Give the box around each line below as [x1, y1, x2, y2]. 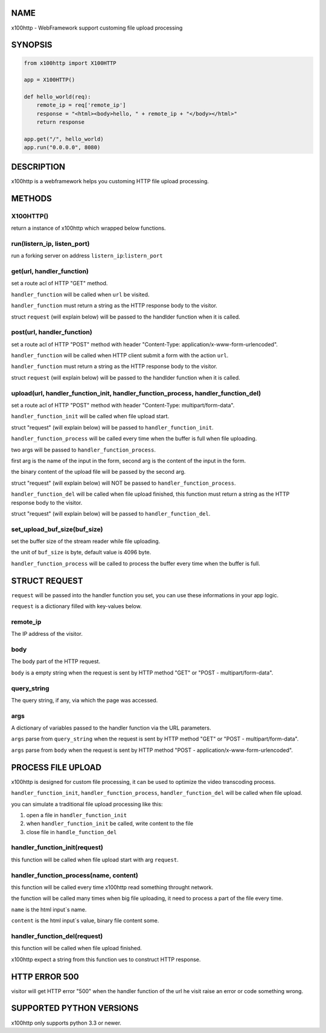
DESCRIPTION [11, 161, 66, 172]
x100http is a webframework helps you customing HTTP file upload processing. [11, 177, 209, 184]
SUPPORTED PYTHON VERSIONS [11, 1003, 139, 1014]
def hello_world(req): [24, 94, 91, 100]
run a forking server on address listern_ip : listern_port [11, 252, 163, 259]
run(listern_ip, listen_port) [11, 239, 90, 248]
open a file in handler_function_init [26, 811, 127, 818]
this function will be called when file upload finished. [11, 945, 142, 952]
